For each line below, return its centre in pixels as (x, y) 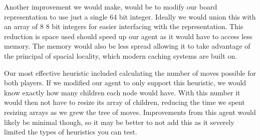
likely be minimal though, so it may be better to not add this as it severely (119, 122)
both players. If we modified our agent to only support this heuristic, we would (125, 83)
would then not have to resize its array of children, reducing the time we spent (124, 102)
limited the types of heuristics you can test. (71, 132)
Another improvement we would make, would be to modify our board (111, 7)
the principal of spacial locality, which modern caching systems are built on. (121, 55)
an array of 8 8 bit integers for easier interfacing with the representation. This (124, 26)
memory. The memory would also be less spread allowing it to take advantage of (127, 46)
